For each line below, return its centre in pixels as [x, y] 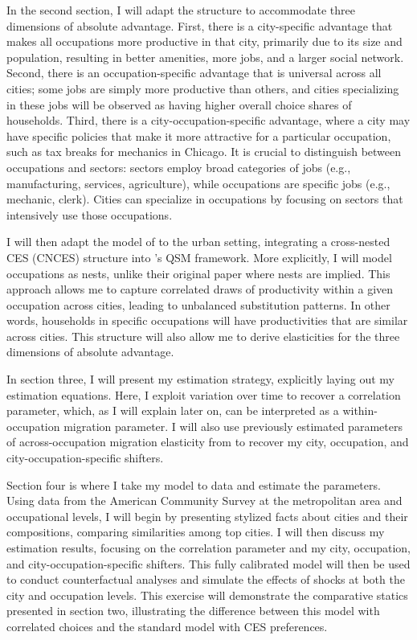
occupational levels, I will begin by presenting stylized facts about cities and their [207, 516]
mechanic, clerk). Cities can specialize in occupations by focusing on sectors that [205, 199]
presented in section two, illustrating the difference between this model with [193, 611]
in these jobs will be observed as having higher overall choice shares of [179, 104]
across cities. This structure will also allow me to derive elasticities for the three [203, 336]
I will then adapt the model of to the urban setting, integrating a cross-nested [198, 242]
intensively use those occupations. [90, 214]
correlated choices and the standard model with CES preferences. [167, 626]
